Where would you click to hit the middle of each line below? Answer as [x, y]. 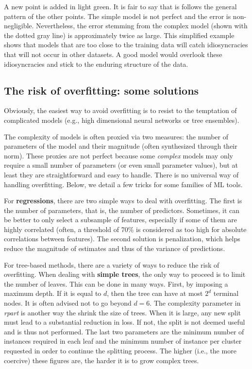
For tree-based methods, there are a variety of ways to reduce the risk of [112, 264]
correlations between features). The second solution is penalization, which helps [122, 239]
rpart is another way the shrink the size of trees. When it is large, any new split [122, 312]
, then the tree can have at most [155, 293]
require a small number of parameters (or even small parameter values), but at [121, 165]
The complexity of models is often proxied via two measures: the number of [116, 136]
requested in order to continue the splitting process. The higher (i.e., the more [120, 351]
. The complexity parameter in [195, 303]
